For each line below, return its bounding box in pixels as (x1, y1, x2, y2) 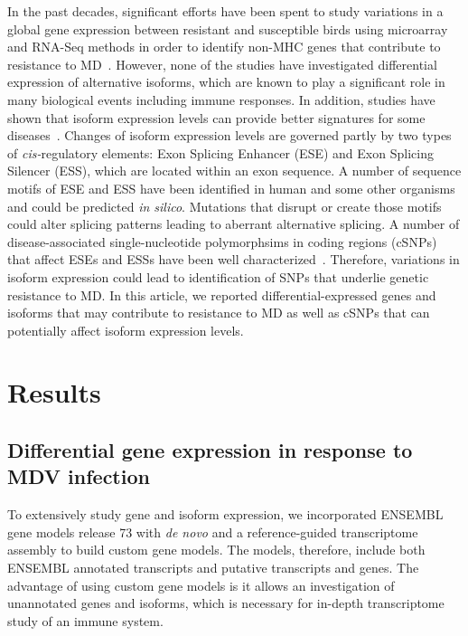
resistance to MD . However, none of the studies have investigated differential (7, 54, 437, 73)
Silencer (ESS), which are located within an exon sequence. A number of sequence (7, 161, 462, 180)
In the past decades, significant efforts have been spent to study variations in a (7, 2, 444, 20)
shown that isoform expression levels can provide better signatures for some (7, 108, 426, 127)
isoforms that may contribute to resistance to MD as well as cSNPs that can (7, 303, 430, 322)
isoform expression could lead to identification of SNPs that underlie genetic (7, 267, 429, 286)
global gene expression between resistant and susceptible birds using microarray (7, 19, 448, 38)
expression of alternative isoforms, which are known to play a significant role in (7, 72, 445, 91)
